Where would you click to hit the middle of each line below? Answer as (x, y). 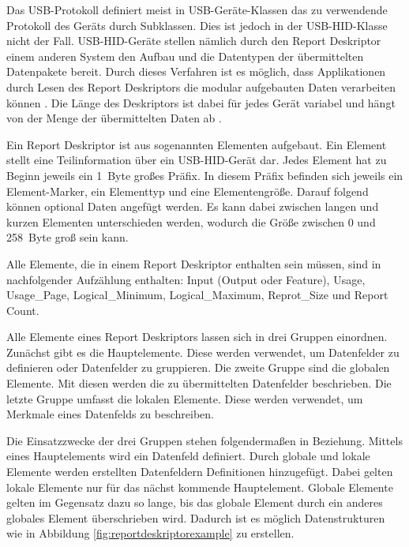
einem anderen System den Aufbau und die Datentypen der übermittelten (185, 56)
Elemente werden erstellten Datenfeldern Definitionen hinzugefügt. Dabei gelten (200, 472)
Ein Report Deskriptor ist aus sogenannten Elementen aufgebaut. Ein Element (197, 144)
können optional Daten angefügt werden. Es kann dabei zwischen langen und (193, 206)
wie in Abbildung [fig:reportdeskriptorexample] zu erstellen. (150, 533)
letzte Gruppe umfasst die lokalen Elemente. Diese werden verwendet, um (185, 398)
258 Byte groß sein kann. (68, 237)
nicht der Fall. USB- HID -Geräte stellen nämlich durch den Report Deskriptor (194, 41)
